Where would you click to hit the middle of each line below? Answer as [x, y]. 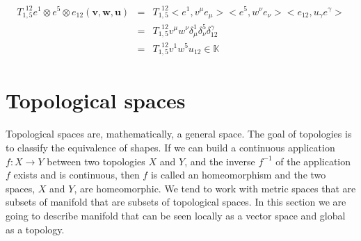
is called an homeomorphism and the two [238, 175]
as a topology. [35, 229]
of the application [313, 161]
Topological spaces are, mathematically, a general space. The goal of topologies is [179, 134]
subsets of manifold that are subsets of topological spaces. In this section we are [176, 202]
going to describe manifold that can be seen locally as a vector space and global [176, 215]
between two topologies [96, 161]
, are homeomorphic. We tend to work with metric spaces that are [215, 188]
